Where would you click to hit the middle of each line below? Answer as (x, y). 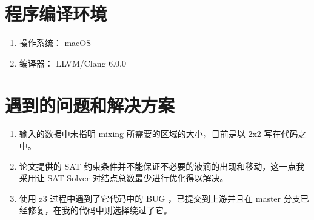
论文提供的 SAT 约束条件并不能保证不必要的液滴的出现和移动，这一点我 (162, 166)
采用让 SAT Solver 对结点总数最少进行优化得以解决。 (124, 178)
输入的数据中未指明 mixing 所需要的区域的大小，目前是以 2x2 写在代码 (159, 134)
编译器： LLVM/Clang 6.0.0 (72, 63)
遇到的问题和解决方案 (90, 105)
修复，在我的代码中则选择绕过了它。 (100, 210)
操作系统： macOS (55, 43)
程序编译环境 (56, 14)
